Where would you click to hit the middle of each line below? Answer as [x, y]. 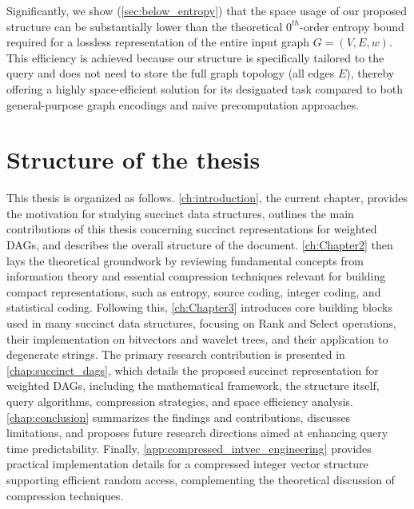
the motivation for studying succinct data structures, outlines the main [180, 213]
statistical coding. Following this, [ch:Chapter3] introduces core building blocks [199, 307]
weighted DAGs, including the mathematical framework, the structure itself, [193, 386]
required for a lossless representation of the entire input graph [158, 42]
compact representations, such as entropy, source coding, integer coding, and [194, 291]
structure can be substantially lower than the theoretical [145, 26]
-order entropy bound [352, 26]
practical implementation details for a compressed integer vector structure [187, 464]
